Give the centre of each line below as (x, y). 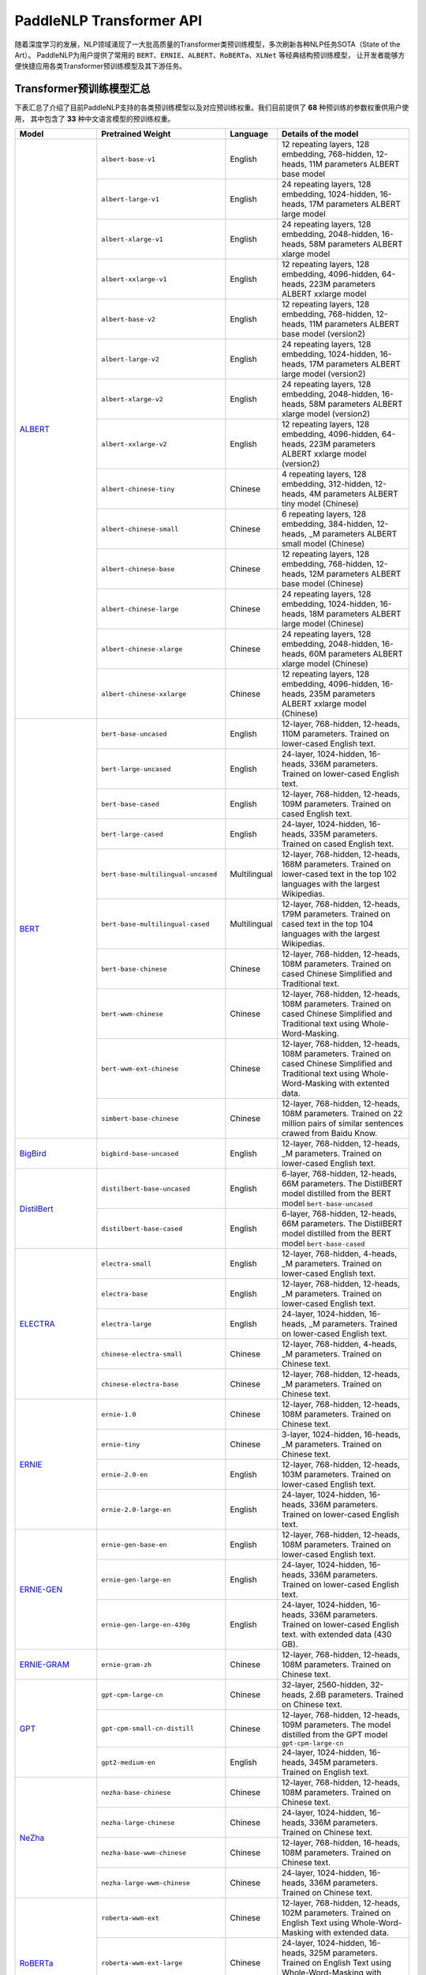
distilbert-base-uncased (146, 1189)
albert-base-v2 (128, 319)
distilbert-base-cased (142, 1228)
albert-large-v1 (130, 199)
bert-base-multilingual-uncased (159, 874)
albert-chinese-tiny (138, 489)
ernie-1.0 (119, 1414)
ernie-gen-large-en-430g (146, 1625)
